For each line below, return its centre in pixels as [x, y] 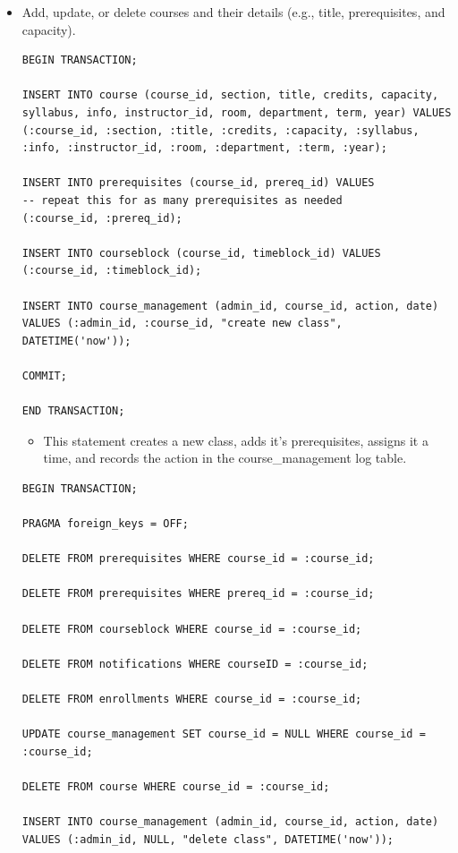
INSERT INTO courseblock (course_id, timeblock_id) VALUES [201, 253]
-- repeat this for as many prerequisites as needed [182, 200]
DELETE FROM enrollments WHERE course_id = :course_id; [192, 699]
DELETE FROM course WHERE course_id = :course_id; [176, 786]
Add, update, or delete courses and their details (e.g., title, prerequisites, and [233, 12]
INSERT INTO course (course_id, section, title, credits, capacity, [230, 95]
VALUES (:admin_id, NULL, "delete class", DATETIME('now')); [208, 839]
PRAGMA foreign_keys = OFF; [105, 524]
